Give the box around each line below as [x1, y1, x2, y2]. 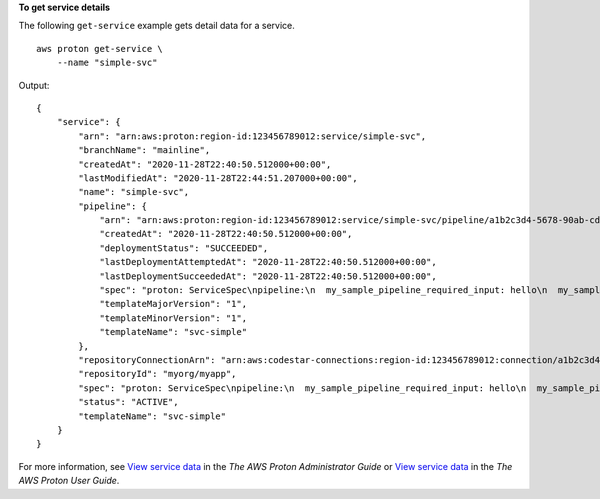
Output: [18, 79, 50, 91]
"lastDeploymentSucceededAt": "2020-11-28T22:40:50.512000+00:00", [99, 270, 437, 282]
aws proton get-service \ [36, 43, 164, 54]
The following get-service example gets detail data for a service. [18, 20, 295, 32]
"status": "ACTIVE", [78, 396, 179, 408]
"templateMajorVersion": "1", [99, 298, 248, 310]
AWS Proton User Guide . [18, 475, 120, 487]
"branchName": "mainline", [78, 145, 211, 156]
